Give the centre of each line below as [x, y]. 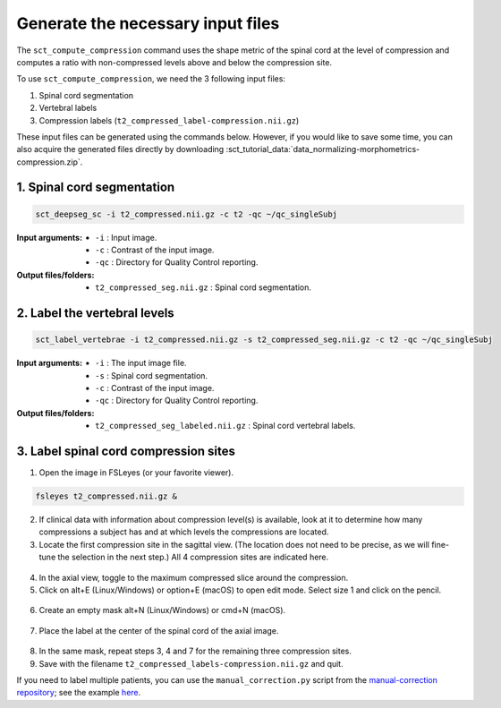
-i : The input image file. [141, 363]
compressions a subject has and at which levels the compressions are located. [184, 532]
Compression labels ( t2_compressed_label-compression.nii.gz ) [169, 120]
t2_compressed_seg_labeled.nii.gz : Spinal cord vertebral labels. [225, 426]
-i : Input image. [126, 237]
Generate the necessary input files [148, 23]
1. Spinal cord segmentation [96, 188]
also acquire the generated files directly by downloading [120, 149]
